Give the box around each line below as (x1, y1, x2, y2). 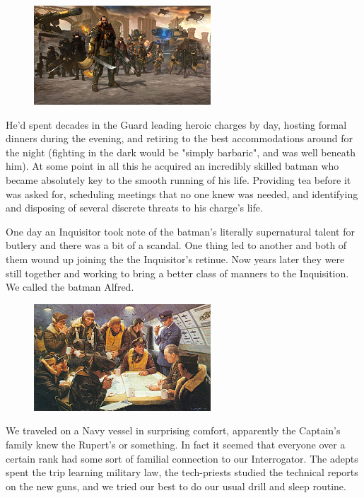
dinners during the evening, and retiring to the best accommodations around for (6, 131, 353, 146)
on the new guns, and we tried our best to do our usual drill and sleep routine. (6, 478, 346, 493)
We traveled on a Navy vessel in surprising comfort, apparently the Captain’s (6, 423, 341, 438)
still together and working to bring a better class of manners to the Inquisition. (6, 265, 349, 280)
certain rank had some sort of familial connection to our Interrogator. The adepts (6, 451, 358, 465)
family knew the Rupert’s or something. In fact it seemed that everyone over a (6, 436, 346, 451)
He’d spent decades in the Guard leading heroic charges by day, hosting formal (6, 117, 347, 132)
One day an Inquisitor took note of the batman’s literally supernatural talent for (6, 224, 355, 238)
